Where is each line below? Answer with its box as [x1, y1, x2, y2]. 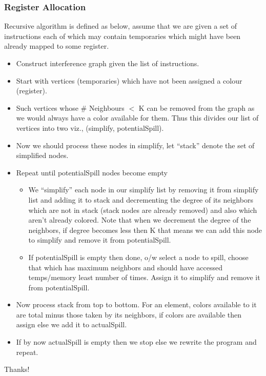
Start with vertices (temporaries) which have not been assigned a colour [16, 75, 242, 86]
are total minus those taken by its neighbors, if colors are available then [16, 309, 241, 320]
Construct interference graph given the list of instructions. [16, 58, 199, 68]
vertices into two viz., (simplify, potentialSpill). [16, 122, 164, 133]
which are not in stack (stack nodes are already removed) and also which [28, 204, 257, 215]
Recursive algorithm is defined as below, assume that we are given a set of [4, 21, 237, 31]
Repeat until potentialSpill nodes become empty [16, 167, 168, 177]
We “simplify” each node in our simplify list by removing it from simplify [28, 184, 259, 195]
